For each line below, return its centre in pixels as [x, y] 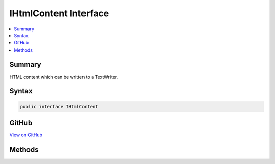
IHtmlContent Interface [59, 13]
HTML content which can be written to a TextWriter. [64, 77]
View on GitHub [26, 135]
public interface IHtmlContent [59, 107]
